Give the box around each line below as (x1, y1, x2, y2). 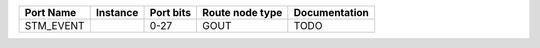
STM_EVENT (24, 19, 85, 32)
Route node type (201, 6, 283, 19)
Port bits (149, 6, 192, 19)
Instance (95, 6, 139, 19)
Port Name (24, 6, 77, 19)
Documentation (293, 6, 370, 19)
